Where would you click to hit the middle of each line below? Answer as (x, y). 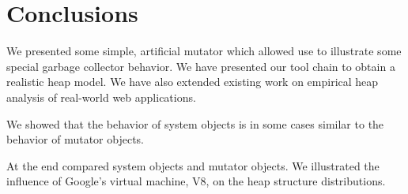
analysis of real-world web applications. (101, 97)
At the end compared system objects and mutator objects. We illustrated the (193, 165)
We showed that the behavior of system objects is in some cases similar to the (195, 123)
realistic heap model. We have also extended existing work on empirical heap (193, 82)
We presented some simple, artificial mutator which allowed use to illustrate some (204, 51)
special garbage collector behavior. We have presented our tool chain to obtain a (201, 66)
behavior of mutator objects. (76, 139)
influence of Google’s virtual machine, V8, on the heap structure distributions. (196, 181)
